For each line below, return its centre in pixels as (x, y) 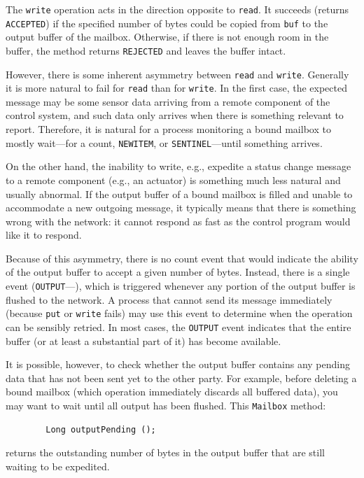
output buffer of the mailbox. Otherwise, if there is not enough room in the (167, 37)
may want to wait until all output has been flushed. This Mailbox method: (166, 405)
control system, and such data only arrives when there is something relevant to (175, 115)
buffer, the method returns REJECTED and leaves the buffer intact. (146, 50)
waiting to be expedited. (58, 466)
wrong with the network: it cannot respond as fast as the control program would (178, 221)
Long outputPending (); (101, 429)
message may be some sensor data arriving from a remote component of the (168, 101)
